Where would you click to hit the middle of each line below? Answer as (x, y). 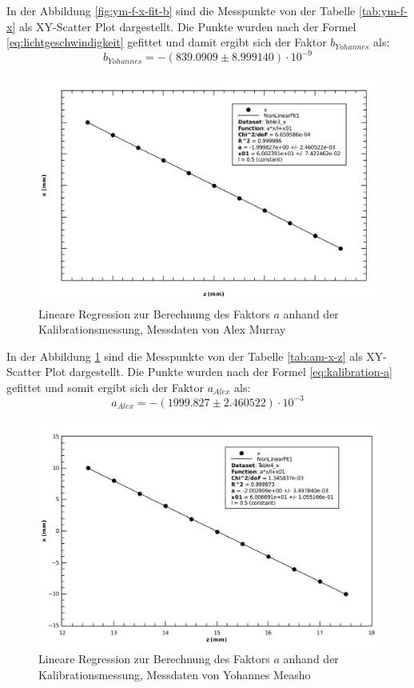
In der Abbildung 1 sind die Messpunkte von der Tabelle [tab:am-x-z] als (185, 356)
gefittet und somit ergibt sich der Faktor (105, 387)
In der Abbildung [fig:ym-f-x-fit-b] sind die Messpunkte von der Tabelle (181, 10)
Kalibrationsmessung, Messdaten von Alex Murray (162, 329)
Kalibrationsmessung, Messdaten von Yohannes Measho (175, 674)
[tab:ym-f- (383, 10)
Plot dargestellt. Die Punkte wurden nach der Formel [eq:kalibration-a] (219, 372)
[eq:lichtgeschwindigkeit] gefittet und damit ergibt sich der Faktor (167, 42)
